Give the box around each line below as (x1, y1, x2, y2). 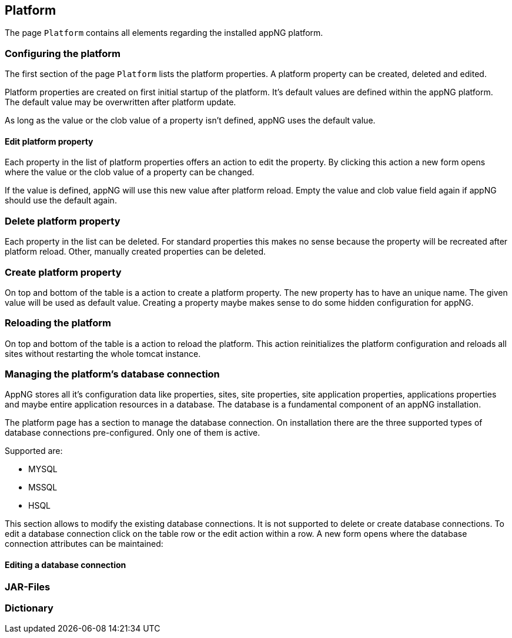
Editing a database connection (5, 560, 126, 570)
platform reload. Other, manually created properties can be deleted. (5, 246, 266, 257)
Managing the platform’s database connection (5, 368, 220, 380)
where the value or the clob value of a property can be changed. (5, 167, 255, 178)
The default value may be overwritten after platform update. (5, 97, 236, 108)
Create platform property (5, 266, 122, 278)
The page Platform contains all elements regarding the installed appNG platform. (5, 28, 323, 38)
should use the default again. (5, 195, 117, 206)
